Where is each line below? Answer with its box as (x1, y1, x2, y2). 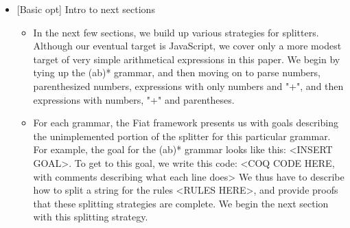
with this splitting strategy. (33, 209, 148, 224)
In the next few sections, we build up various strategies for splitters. (33, 25, 319, 39)
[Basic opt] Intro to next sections (16, 2, 155, 16)
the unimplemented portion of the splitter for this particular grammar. (33, 128, 331, 143)
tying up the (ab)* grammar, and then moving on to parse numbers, (33, 65, 320, 80)
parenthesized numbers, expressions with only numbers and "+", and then (33, 78, 344, 93)
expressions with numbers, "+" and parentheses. (33, 92, 235, 106)
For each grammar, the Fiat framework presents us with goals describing (33, 115, 338, 130)
